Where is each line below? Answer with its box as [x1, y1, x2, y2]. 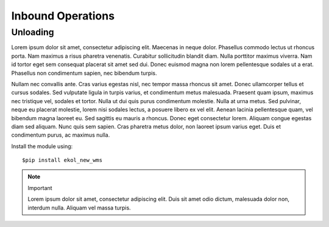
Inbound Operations [11, 9, 115, 22]
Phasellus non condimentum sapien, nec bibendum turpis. [11, 69, 158, 76]
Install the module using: [11, 143, 73, 150]
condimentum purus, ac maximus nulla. [11, 131, 110, 139]
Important [27, 184, 52, 191]
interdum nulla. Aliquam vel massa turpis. [27, 204, 131, 211]
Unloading [11, 27, 54, 38]
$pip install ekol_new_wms [22, 157, 103, 164]
